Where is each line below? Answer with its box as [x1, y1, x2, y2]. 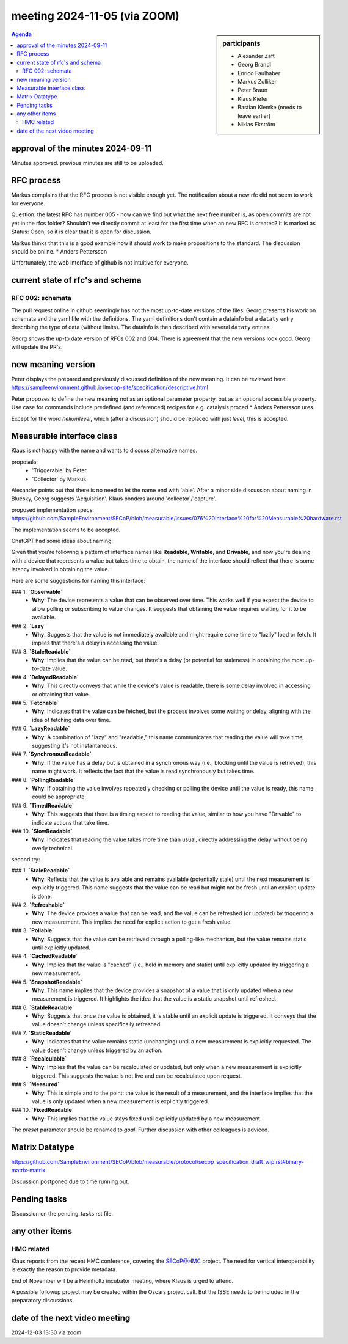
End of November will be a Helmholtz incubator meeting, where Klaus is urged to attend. [11, 1277, 234, 1284]
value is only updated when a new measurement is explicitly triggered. [32, 1098, 209, 1105]
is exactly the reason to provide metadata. [11, 1266, 117, 1273]
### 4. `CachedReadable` [11, 952, 78, 960]
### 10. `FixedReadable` [11, 1106, 74, 1114]
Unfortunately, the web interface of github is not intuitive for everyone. [11, 259, 189, 266]
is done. [32, 893, 53, 900]
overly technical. [32, 844, 74, 852]
